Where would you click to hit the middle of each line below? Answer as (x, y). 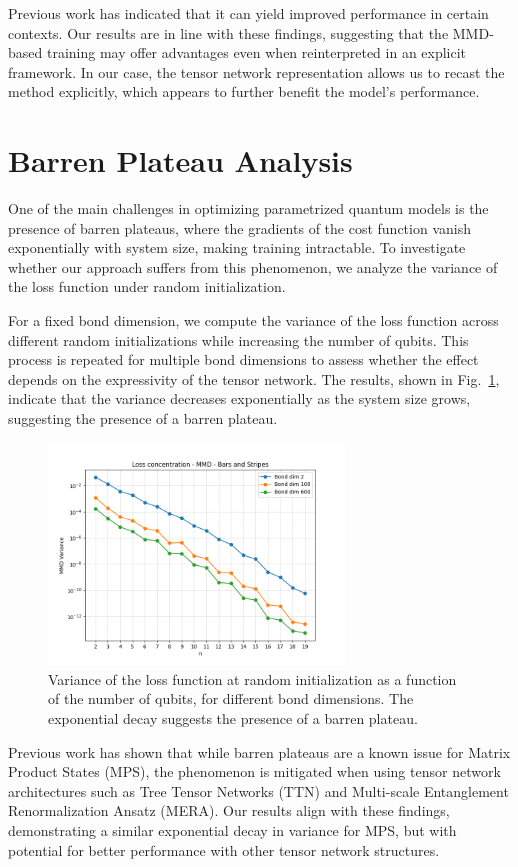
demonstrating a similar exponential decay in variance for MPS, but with (232, 829)
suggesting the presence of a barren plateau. (143, 418)
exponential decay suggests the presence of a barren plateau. (233, 718)
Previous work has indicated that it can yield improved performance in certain (248, 13)
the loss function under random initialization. (147, 286)
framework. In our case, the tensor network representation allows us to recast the (256, 71)
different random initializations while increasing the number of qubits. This (238, 339)
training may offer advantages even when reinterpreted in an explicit (256, 52)
